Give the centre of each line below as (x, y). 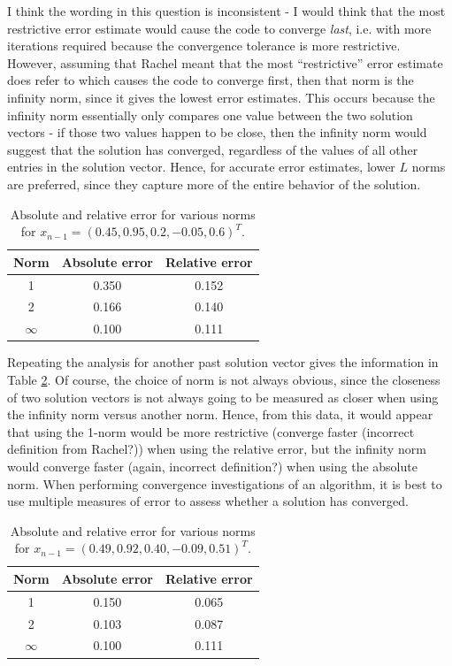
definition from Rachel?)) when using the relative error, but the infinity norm (217, 449)
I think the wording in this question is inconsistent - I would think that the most (226, 11)
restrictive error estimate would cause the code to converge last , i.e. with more (219, 28)
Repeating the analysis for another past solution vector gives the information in (223, 362)
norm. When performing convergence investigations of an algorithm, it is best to (225, 483)
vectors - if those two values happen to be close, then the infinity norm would (217, 132)
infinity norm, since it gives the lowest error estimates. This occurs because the (221, 97)
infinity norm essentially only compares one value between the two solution (210, 115)
